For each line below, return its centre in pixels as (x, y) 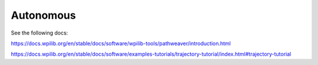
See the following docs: (39, 33)
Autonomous (43, 15)
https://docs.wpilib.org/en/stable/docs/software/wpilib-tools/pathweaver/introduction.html (121, 43)
